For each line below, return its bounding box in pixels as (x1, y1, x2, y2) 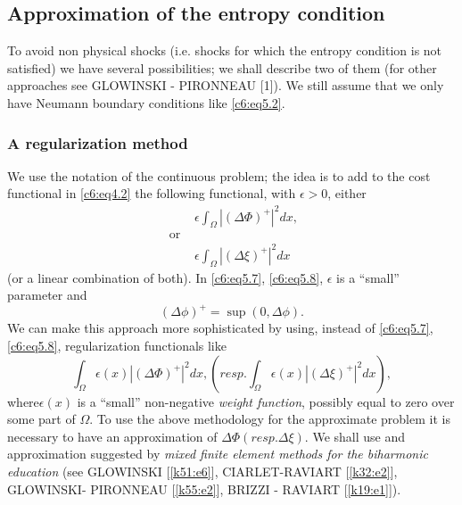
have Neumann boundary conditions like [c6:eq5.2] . (7, 93, 285, 112)
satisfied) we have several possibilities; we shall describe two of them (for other (7, 58, 437, 77)
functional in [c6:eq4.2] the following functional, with (7, 184, 296, 203)
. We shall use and (304, 426, 406, 445)
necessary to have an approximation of (7, 426, 218, 445)
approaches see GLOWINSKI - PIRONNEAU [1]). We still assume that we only (7, 76, 444, 95)
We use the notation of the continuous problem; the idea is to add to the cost (7, 166, 431, 185)
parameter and (7, 286, 87, 304)
